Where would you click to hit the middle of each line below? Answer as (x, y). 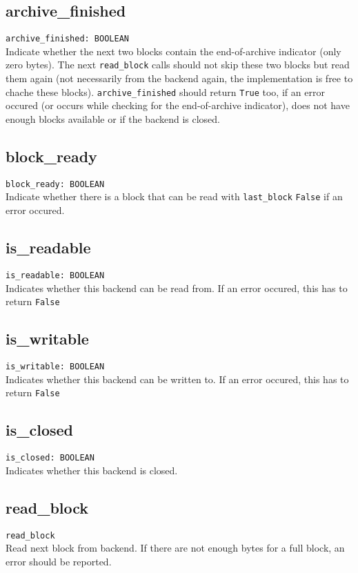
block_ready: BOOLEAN (55, 184)
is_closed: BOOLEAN (50, 458)
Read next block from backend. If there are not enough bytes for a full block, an (175, 548)
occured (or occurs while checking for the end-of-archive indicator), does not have (178, 105)
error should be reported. (59, 561)
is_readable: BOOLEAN (55, 275)
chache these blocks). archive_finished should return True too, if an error (165, 91)
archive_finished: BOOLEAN (67, 39)
